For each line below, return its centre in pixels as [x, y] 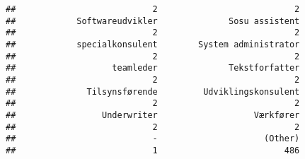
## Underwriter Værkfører [153, 115]
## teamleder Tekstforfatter [153, 68]
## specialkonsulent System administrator [153, 44]
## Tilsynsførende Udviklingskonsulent [153, 92]
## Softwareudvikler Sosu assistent [153, 21]
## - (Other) [153, 139]
